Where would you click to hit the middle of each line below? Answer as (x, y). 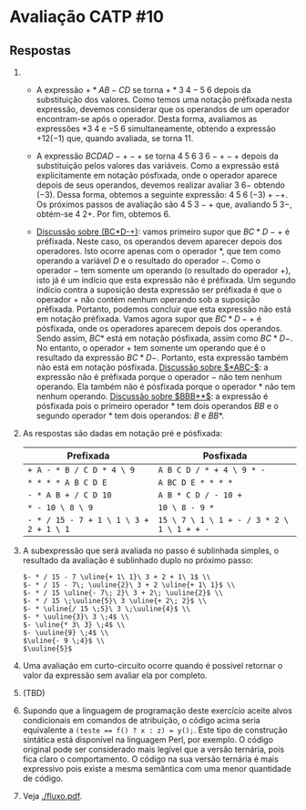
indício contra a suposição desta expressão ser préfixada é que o (159, 290)
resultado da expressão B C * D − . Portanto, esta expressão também (162, 358)
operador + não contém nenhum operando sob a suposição (148, 299)
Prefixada (88, 456)
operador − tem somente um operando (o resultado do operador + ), (163, 270)
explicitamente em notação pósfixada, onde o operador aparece (157, 175)
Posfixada (225, 456)
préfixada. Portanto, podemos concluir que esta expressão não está (163, 309)
